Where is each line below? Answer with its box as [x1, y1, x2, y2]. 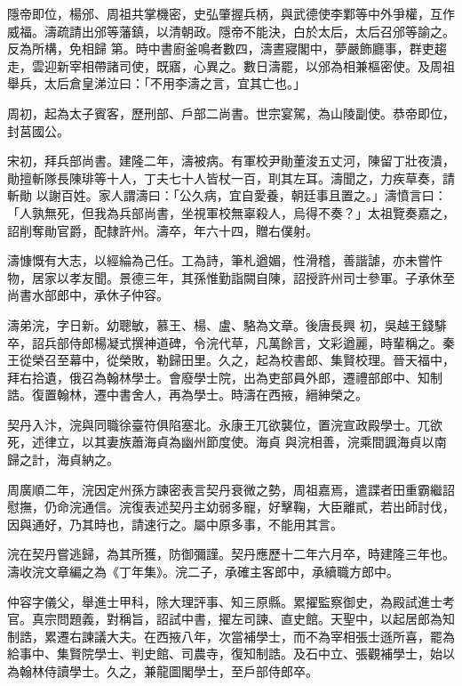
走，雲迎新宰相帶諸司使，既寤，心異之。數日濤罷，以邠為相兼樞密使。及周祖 [7, 56, 455, 75]
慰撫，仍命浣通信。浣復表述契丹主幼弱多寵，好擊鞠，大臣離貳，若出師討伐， [7, 497, 455, 516]
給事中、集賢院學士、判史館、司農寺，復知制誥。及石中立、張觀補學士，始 [7, 644, 442, 663]
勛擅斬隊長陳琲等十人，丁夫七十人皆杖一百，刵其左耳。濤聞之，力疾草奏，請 [7, 168, 455, 187]
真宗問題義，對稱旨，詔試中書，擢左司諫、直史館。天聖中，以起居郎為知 [31, 609, 455, 628]
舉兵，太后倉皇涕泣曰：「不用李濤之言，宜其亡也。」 [7, 74, 306, 93]
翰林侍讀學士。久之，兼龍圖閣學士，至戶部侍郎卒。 [19, 662, 318, 680]
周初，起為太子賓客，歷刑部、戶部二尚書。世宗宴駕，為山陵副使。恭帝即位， [7, 103, 455, 122]
